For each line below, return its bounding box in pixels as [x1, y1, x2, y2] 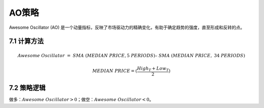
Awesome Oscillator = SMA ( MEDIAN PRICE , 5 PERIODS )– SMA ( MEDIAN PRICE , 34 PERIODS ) [18, 53, 245, 58]
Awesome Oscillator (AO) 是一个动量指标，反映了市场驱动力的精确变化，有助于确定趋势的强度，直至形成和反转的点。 [9, 24, 245, 30]
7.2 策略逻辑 [9, 84, 46, 92]
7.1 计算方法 [9, 37, 44, 45]
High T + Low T [137, 66, 169, 72]
